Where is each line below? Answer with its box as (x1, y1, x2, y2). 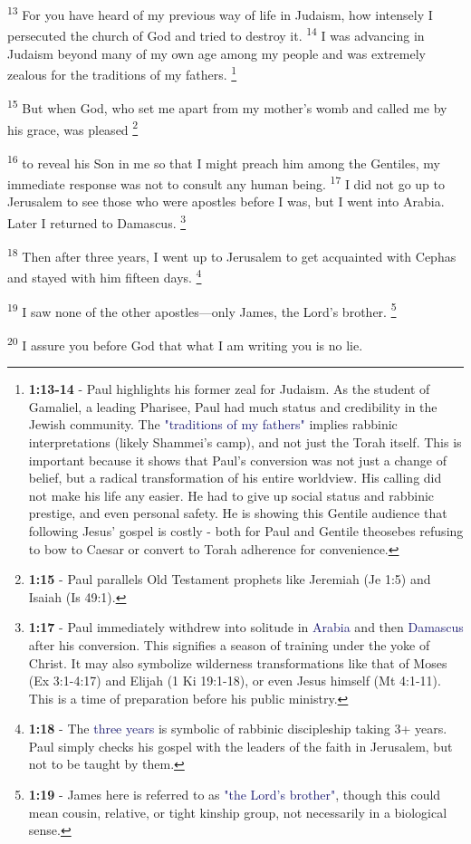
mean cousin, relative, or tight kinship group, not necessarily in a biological (28, 802, 447, 821)
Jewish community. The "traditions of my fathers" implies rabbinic (28, 415, 398, 434)
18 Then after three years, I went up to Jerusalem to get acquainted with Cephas (7, 245, 457, 265)
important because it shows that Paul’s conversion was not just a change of (28, 450, 447, 469)
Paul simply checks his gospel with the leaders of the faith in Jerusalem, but (28, 736, 453, 755)
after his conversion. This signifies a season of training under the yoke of (28, 635, 430, 654)
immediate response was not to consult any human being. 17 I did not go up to (7, 172, 445, 193)
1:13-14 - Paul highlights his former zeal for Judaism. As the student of (28, 379, 430, 398)
